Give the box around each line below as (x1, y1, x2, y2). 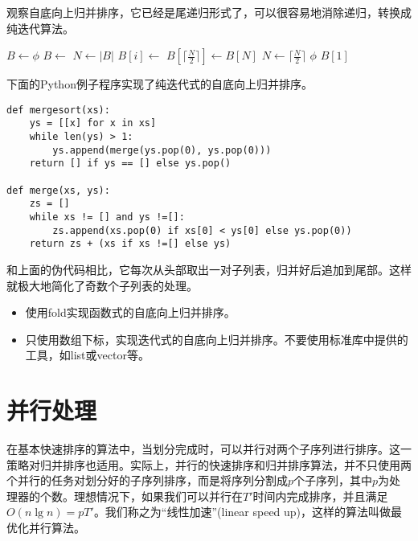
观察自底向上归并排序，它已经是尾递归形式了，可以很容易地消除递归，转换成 (6, 4, 412, 20)
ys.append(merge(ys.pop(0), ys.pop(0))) (52, 144, 272, 156)
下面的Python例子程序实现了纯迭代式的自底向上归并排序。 (6, 76, 313, 92)
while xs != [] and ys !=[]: (29, 211, 185, 223)
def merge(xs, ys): (6, 184, 110, 196)
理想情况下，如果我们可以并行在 (73, 487, 243, 504)
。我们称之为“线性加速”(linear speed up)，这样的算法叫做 (93, 503, 391, 520)
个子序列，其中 (293, 472, 373, 489)
